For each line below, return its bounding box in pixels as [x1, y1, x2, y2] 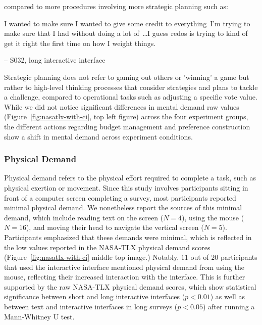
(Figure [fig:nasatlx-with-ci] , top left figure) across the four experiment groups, [4, 111, 248, 122]
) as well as [210, 291, 245, 302]
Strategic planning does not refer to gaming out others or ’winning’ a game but [4, 71, 249, 82]
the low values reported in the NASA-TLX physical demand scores [4, 242, 211, 252]
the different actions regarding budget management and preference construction [4, 121, 250, 131]
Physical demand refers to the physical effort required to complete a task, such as [4, 172, 256, 183]
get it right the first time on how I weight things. [4, 37, 156, 48]
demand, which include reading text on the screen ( [4, 212, 164, 222]
